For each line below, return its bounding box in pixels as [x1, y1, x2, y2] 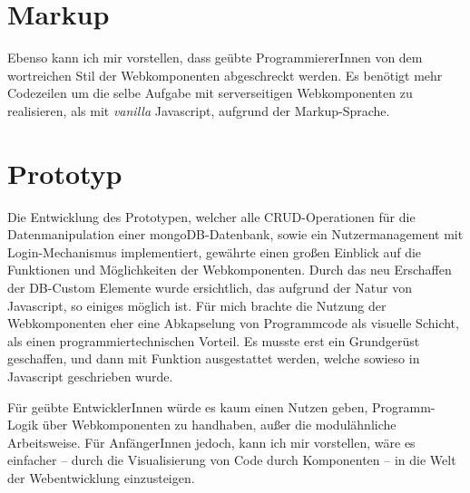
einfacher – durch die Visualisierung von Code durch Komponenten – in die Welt [7, 450, 456, 469]
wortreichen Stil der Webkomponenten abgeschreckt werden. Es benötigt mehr [7, 65, 443, 84]
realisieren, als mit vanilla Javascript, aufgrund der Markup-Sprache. [7, 101, 390, 120]
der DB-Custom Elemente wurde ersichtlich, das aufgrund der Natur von [7, 278, 412, 296]
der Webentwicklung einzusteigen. [7, 468, 195, 487]
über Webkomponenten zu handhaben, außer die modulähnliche [42, 415, 397, 434]
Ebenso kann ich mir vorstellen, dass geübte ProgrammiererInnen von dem [7, 48, 423, 67]
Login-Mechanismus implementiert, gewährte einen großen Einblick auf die [7, 242, 422, 261]
